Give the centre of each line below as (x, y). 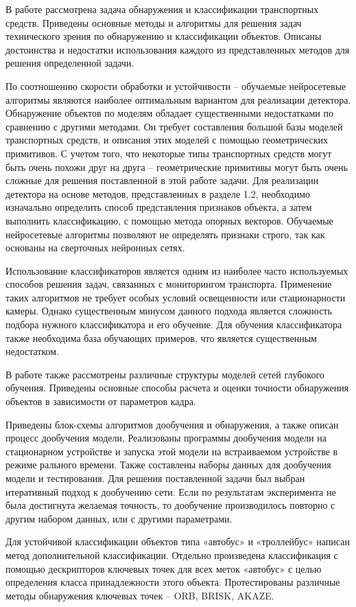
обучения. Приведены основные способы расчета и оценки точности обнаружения (177, 388)
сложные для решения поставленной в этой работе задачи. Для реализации (162, 180)
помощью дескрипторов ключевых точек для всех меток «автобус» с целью (164, 568)
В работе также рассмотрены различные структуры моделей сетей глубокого (165, 374)
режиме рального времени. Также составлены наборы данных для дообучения (168, 465)
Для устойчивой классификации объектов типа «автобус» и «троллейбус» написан (178, 541)
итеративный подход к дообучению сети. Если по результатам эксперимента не (171, 491)
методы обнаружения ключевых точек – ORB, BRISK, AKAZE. (140, 595)
